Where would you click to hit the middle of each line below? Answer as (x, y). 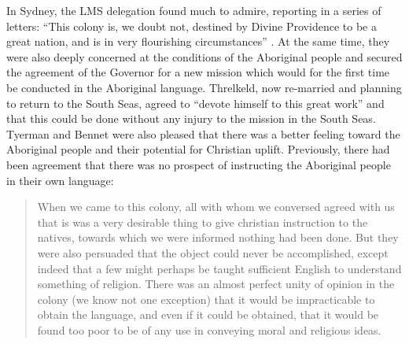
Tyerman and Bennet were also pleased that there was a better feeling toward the (203, 133)
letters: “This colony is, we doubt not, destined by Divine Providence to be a (192, 26)
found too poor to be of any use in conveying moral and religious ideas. (209, 329)
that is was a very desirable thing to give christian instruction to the (203, 222)
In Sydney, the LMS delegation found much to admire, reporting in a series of (194, 10)
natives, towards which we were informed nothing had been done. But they (218, 237)
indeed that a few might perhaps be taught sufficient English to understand (219, 268)
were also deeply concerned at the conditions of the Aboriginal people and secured (204, 56)
